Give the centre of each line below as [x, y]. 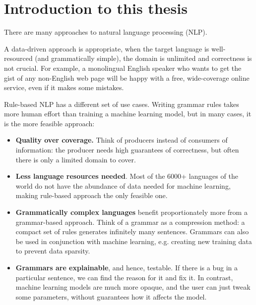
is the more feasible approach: [49, 123]
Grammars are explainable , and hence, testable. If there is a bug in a [127, 267]
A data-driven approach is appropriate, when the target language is [107, 48]
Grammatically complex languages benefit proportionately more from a [131, 212]
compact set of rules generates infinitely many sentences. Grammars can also [132, 231]
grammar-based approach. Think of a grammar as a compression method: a [130, 222]
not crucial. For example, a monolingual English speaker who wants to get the [123, 68]
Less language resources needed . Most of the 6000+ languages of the [127, 176]
